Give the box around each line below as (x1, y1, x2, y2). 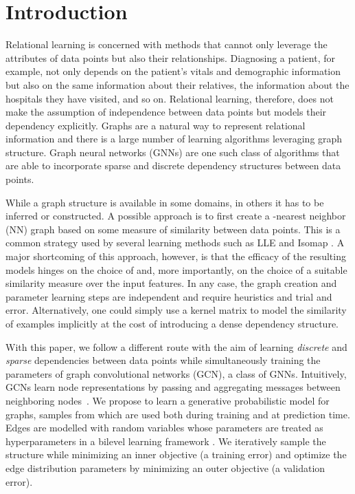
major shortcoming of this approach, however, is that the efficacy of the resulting (5, 249, 346, 264)
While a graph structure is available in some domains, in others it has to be (5, 195, 324, 209)
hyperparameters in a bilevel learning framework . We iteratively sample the (5, 433, 326, 448)
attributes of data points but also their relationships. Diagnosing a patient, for (5, 50, 335, 65)
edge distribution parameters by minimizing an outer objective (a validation (5, 460, 325, 475)
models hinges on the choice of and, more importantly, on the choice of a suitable (5, 262, 347, 277)
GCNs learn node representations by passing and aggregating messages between (5, 380, 341, 394)
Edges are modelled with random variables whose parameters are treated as (5, 420, 323, 435)
